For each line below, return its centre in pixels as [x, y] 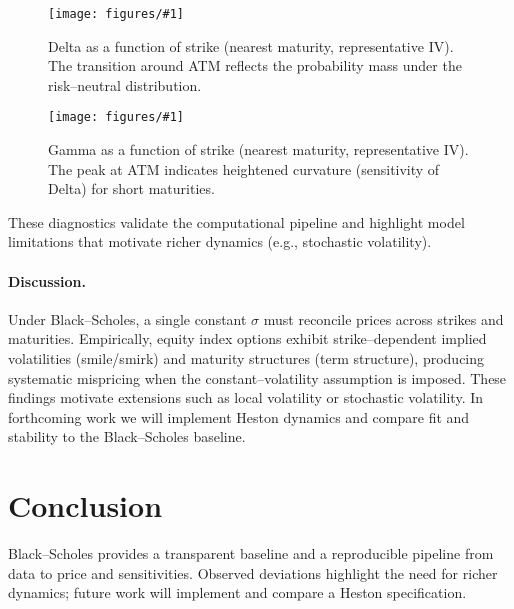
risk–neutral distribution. [125, 84]
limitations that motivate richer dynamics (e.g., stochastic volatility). [220, 241]
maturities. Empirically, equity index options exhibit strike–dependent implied [247, 338]
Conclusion [85, 505]
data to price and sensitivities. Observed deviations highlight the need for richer [253, 572]
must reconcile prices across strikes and [383, 318]
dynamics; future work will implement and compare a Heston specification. [237, 592]
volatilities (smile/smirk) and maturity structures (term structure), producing [246, 358]
